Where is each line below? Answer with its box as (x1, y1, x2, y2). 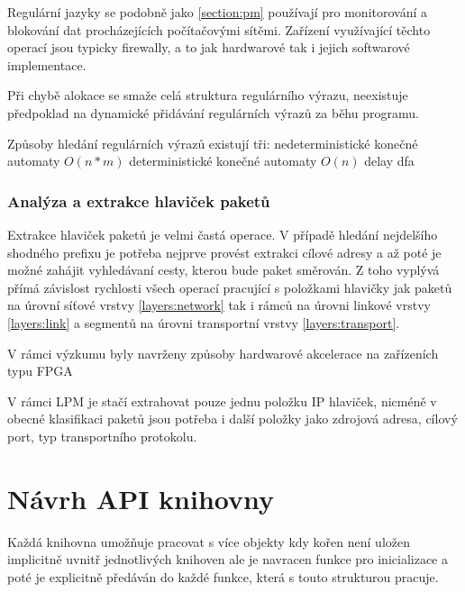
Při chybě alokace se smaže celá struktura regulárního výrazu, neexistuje (7, 86, 408, 105)
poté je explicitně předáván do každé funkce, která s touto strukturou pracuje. (7, 567, 439, 586)
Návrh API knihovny (7, 479, 275, 516)
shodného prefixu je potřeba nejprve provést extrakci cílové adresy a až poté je (7, 242, 442, 261)
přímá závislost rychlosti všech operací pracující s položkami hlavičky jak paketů (7, 278, 452, 296)
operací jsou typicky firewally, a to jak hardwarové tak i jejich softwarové (7, 38, 410, 57)
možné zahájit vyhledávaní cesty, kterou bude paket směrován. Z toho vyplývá (7, 260, 440, 279)
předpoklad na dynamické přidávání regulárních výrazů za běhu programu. (7, 103, 419, 122)
